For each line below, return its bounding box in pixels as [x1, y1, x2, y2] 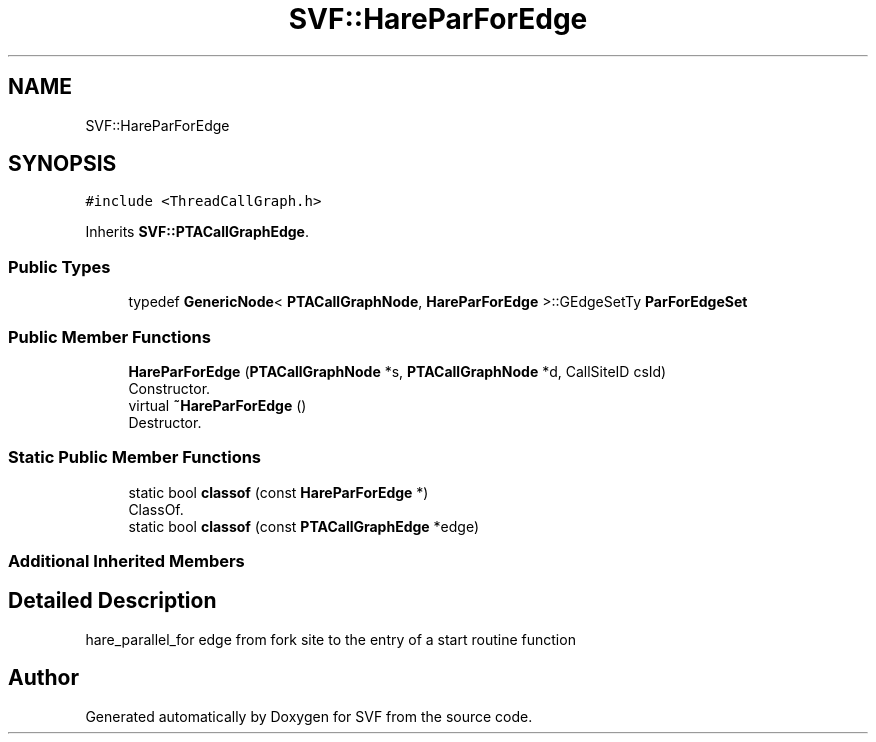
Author [8, 665, 79, 691]
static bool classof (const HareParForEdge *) [128, 483, 429, 501]
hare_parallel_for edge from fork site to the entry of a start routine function [85, 630, 576, 648]
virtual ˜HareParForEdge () [128, 396, 307, 414]
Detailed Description [8, 588, 217, 614]
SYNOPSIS [8, 151, 117, 177]
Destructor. [128, 413, 202, 431]
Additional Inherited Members [8, 551, 245, 572]
